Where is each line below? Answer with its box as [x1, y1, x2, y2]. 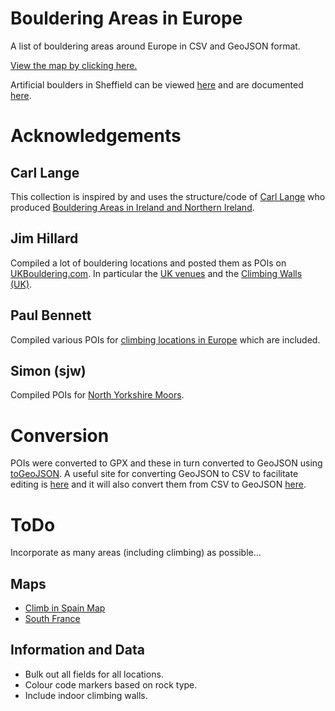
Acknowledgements [10, 125, 182, 147]
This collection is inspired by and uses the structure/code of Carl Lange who [10, 190, 326, 202]
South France [24, 613, 81, 625]
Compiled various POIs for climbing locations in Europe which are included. [10, 333, 321, 346]
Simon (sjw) [10, 362, 87, 379]
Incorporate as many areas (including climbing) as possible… [10, 547, 262, 559]
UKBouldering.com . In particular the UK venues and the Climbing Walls [10, 267, 303, 279]
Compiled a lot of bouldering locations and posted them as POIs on [10, 257, 287, 269]
